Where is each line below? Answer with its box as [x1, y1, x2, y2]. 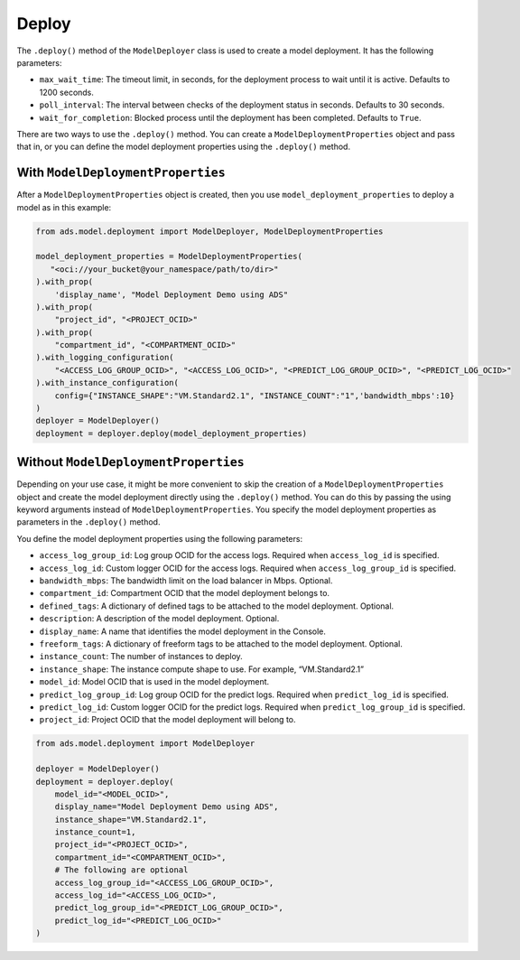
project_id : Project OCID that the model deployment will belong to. [39, 714, 297, 725]
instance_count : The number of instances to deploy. [39, 651, 243, 662]
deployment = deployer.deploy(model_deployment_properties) [35, 428, 308, 438]
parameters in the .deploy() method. [16, 517, 161, 527]
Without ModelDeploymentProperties [16, 454, 245, 470]
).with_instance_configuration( [35, 377, 180, 388]
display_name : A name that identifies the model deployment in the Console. [39, 626, 327, 637]
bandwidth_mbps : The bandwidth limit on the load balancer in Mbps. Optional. [39, 575, 333, 586]
